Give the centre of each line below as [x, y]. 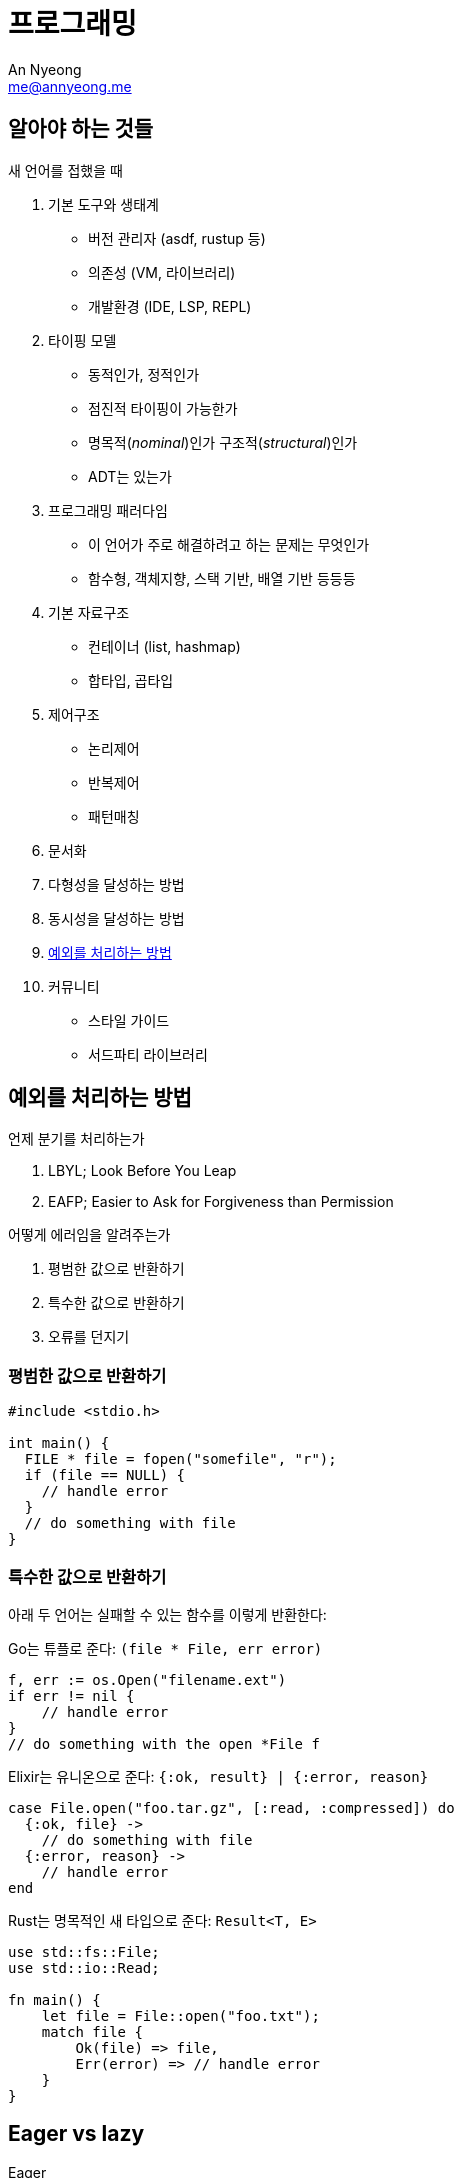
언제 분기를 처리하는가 [76, 1139]
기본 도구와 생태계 [103, 204]
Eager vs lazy [76, 2134]
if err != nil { [71, 1695]
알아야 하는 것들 [81, 129]
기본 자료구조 [89, 612]
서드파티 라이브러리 [148, 1054]
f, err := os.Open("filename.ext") [147, 1679]
